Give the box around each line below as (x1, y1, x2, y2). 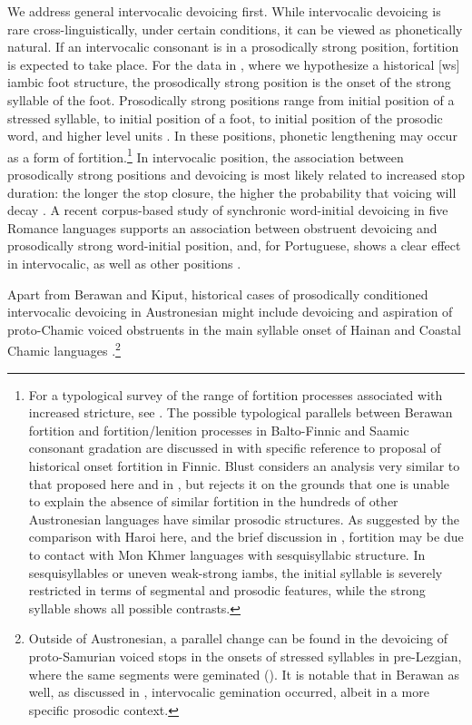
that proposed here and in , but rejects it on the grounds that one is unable (28, 474, 450, 493)
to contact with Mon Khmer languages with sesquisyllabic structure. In (28, 544, 426, 563)
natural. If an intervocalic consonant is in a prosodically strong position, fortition (7, 37, 459, 56)
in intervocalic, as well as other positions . (7, 253, 241, 272)
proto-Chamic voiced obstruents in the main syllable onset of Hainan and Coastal (7, 319, 461, 338)
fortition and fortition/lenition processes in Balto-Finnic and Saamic (28, 420, 409, 439)
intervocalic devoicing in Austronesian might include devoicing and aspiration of (7, 302, 453, 321)
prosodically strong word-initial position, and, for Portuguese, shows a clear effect (7, 236, 461, 255)
